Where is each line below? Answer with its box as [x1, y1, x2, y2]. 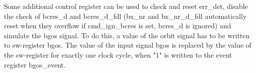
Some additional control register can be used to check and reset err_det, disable [4, 1, 248, 11]
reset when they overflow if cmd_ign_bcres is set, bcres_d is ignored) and [4, 20, 231, 31]
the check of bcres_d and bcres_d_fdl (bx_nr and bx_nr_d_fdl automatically [4, 10, 247, 21]
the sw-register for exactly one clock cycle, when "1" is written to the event [4, 49, 232, 60]
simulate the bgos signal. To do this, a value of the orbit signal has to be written [4, 30, 250, 40]
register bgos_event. [4, 59, 66, 70]
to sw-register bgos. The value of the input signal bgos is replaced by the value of [4, 40, 252, 50]
